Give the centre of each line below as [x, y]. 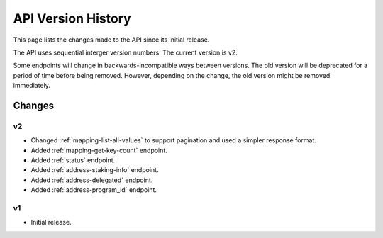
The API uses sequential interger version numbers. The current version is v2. [125, 52]
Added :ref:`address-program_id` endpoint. [94, 190]
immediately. [32, 86]
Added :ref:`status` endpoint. [73, 160]
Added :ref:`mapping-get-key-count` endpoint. [99, 150]
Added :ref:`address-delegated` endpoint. [92, 180]
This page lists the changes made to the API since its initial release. [111, 40]
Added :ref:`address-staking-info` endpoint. [95, 170]
